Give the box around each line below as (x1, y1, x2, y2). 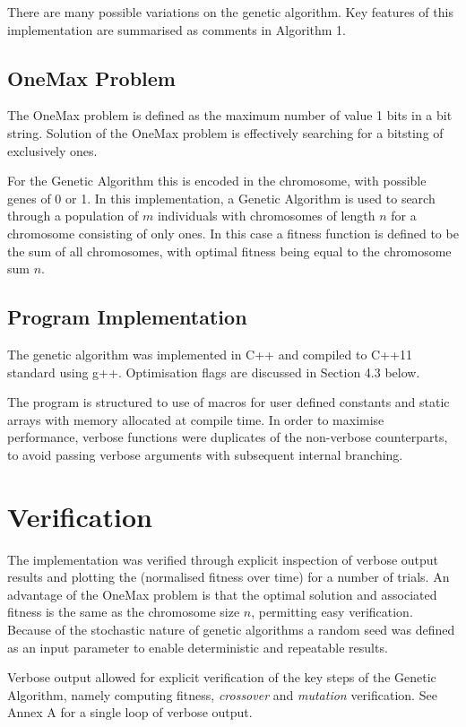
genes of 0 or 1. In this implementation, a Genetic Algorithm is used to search (7, 188, 436, 207)
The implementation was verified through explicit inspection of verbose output (7, 550, 439, 568)
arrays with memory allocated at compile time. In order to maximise (7, 410, 384, 428)
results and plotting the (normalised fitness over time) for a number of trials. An (7, 567, 450, 586)
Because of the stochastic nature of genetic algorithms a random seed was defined (7, 620, 455, 638)
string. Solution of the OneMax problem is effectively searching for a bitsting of (7, 123, 444, 142)
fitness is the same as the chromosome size (7, 602, 240, 621)
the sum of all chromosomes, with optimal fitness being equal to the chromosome (7, 241, 452, 260)
